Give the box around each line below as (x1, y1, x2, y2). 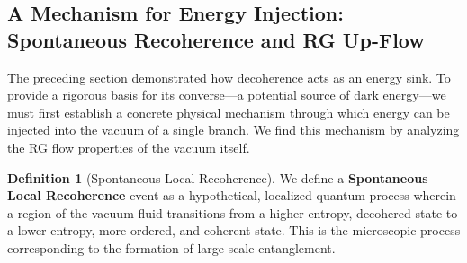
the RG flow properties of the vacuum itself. (7, 137, 250, 156)
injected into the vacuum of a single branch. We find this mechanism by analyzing (7, 120, 460, 139)
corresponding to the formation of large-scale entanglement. (7, 238, 336, 257)
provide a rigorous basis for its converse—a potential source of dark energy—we (7, 85, 446, 104)
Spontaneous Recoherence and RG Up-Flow (7, 25, 425, 53)
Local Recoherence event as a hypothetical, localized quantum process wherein (7, 186, 456, 205)
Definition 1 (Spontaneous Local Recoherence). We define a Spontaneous (7, 168, 428, 187)
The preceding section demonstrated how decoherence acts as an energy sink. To (7, 67, 451, 86)
